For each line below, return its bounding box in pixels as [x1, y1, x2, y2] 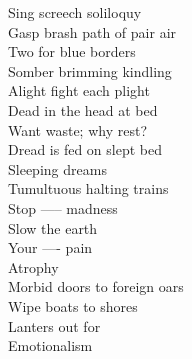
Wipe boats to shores [8, 295, 138, 316]
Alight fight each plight [8, 80, 150, 101]
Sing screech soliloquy [8, 2, 142, 22]
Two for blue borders [8, 41, 136, 62]
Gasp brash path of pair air [8, 21, 177, 42]
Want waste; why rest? [8, 119, 148, 140]
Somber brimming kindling [8, 60, 172, 81]
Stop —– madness [8, 197, 118, 218]
